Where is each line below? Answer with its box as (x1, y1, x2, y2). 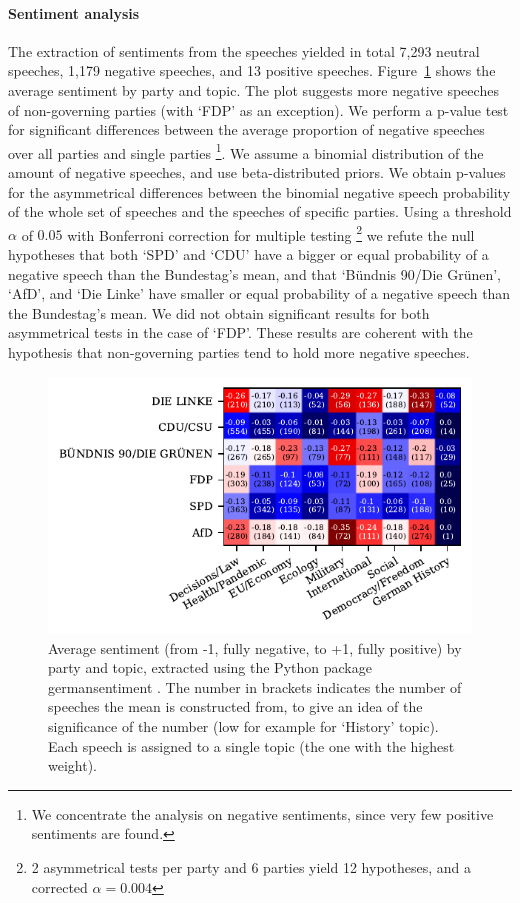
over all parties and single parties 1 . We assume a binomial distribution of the (8, 139, 484, 163)
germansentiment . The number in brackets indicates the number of (48, 676, 462, 697)
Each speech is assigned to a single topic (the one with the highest (48, 735, 455, 756)
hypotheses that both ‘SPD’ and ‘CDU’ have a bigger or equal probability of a (8, 244, 489, 265)
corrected (31, 876, 88, 897)
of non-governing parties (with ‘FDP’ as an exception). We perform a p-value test (8, 99, 509, 120)
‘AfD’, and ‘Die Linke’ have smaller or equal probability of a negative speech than (8, 283, 511, 304)
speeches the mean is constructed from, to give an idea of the (48, 696, 423, 717)
